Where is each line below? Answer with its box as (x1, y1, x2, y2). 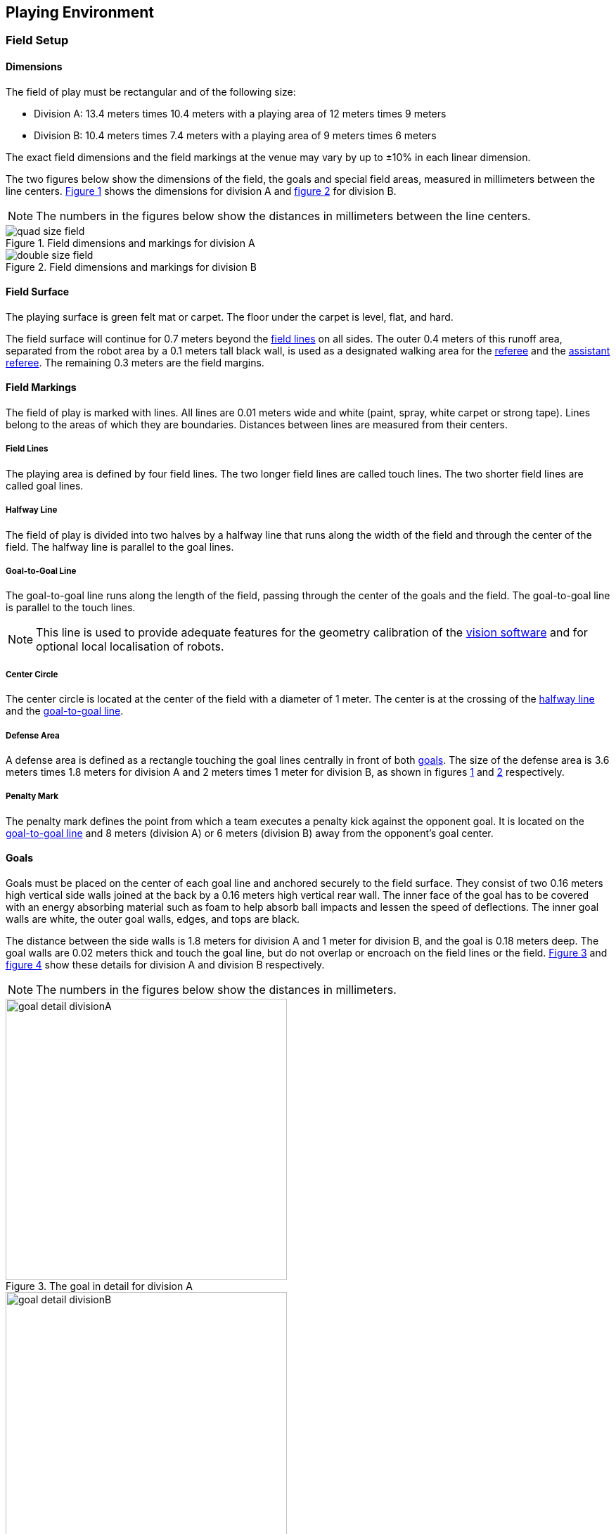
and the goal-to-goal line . (6, 705, 124, 717)
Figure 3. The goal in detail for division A (6, 1279, 193, 1292)
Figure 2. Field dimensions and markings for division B (6, 260, 257, 273)
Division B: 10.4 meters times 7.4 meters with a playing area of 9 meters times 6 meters (34, 129, 437, 141)
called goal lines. (6, 479, 84, 492)
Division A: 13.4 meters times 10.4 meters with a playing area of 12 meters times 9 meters (34, 107, 447, 120)
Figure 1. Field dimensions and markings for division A (6, 236, 255, 249)
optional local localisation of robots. (36, 639, 224, 654)
